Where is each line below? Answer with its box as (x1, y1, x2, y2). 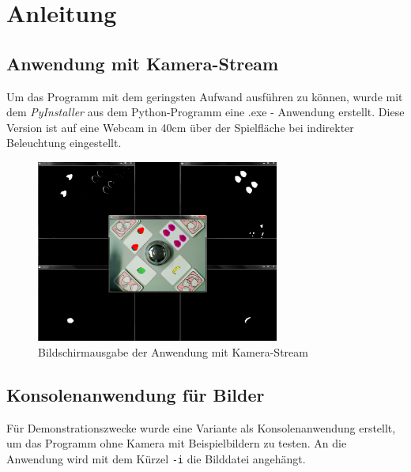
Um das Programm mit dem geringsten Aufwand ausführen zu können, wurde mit (6, 88, 403, 104)
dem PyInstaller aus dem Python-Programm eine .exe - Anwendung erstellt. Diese (6, 104, 405, 120)
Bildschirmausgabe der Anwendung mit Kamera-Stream (38, 344, 308, 360)
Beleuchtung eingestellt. (6, 134, 122, 151)
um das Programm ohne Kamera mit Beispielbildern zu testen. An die (6, 435, 347, 451)
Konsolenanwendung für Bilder (6, 382, 265, 406)
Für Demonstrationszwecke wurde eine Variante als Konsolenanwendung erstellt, (6, 419, 396, 436)
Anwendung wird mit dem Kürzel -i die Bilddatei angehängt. (6, 450, 306, 466)
